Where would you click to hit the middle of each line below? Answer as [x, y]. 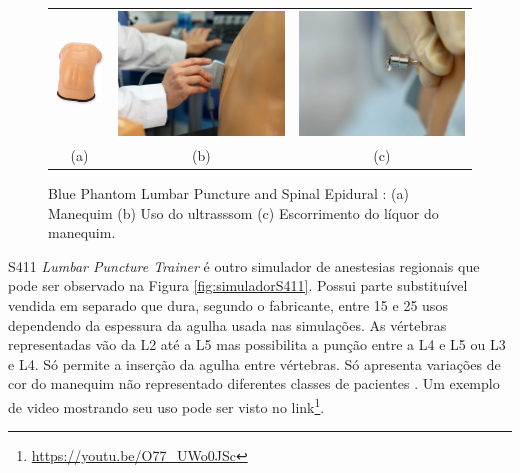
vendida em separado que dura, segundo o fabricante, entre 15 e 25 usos [228, 305]
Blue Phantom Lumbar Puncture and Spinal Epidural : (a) [228, 193]
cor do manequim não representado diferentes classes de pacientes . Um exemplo [254, 383]
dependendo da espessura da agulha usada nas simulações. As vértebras [227, 324]
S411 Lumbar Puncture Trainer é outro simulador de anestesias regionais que [244, 265]
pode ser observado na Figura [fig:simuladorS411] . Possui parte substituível [238, 285]
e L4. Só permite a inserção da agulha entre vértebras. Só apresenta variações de [254, 363]
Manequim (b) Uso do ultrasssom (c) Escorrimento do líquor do [243, 212]
